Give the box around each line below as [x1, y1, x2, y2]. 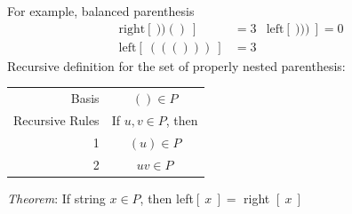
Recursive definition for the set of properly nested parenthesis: [7, 56, 346, 75]
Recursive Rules [13, 110, 100, 129]
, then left [140, 188, 194, 207]
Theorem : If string [7, 188, 106, 207]
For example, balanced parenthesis [7, 2, 195, 20]
